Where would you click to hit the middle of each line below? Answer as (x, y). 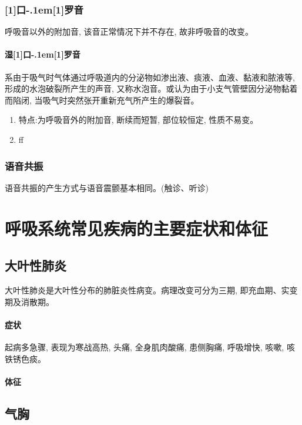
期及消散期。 (29, 301)
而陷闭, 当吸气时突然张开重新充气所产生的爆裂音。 (102, 100)
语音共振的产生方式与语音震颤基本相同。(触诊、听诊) (107, 187)
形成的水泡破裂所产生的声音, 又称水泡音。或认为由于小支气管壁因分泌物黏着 (151, 88)
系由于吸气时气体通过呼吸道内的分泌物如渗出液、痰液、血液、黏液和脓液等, (150, 77)
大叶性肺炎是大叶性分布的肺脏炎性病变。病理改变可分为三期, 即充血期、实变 (151, 290)
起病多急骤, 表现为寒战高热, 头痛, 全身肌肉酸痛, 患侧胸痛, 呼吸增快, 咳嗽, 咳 (150, 347)
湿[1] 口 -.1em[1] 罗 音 (43, 54)
